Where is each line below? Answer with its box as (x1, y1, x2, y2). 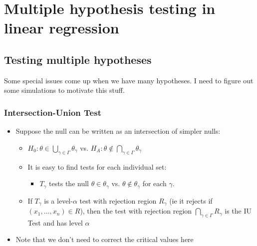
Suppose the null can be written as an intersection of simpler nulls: (15, 126, 221, 136)
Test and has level (27, 217, 83, 228)
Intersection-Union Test (4, 106, 101, 118)
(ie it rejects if (169, 195, 213, 206)
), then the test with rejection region (80, 206, 192, 216)
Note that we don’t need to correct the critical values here (15, 234, 194, 245)
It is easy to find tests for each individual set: (27, 161, 167, 172)
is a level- (44, 195, 73, 206)
